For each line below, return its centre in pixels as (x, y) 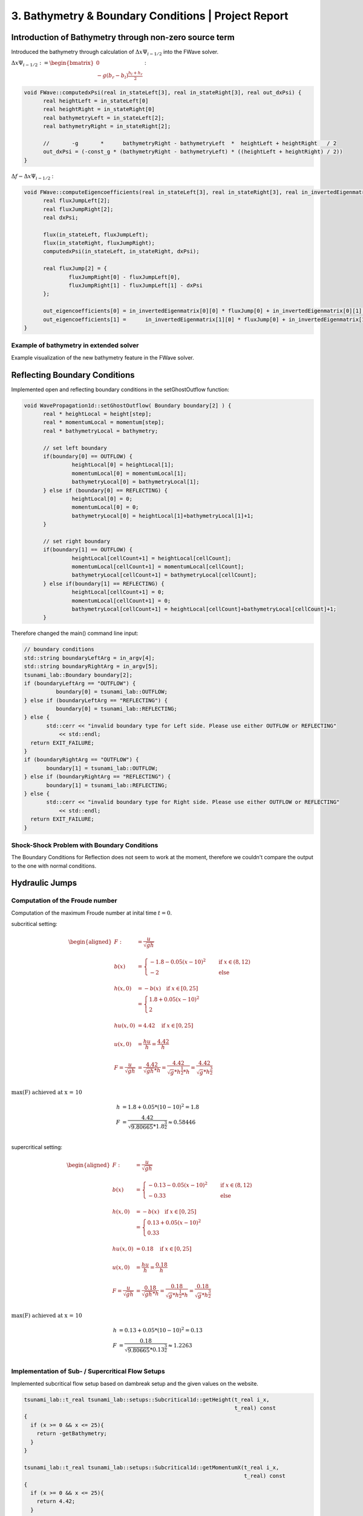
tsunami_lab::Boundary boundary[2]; (78, 675)
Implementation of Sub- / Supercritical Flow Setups (88, 1372)
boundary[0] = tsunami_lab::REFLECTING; (116, 709)
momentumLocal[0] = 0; (105, 507)
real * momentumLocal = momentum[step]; (104, 422)
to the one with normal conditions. (54, 866)
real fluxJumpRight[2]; (78, 209)
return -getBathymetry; (72, 1434)
